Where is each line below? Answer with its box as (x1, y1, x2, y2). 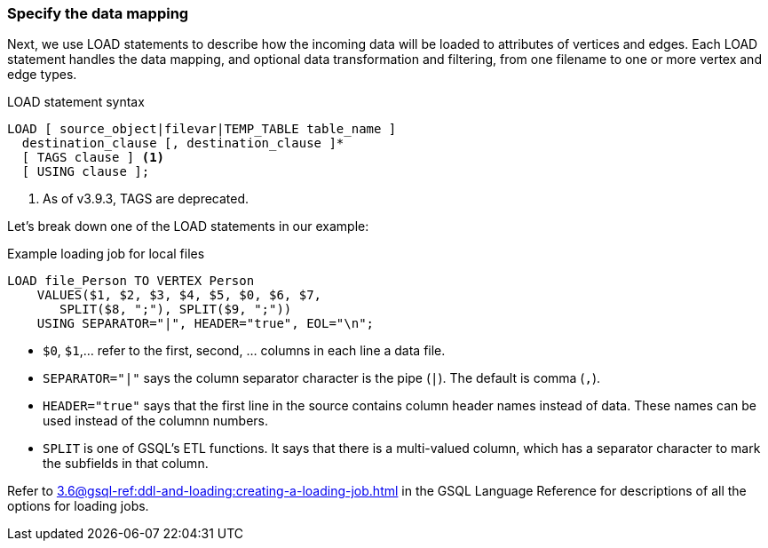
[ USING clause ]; (21, 164, 150, 179)
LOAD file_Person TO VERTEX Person (7, 274, 255, 289)
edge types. (7, 67, 77, 83)
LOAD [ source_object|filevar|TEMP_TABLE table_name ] (7, 122, 397, 137)
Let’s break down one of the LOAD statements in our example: (7, 218, 369, 234)
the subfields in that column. (43, 456, 209, 472)
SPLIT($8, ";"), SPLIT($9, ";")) (59, 302, 292, 317)
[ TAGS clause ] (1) (21, 150, 165, 165)
